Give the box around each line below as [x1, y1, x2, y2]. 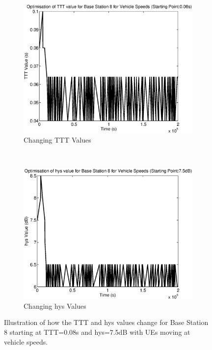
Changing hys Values [24, 300, 86, 311]
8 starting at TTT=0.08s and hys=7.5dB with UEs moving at [4, 326, 190, 337]
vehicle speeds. [4, 336, 48, 347]
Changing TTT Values [24, 134, 91, 145]
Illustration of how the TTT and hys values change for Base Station [4, 317, 209, 327]
